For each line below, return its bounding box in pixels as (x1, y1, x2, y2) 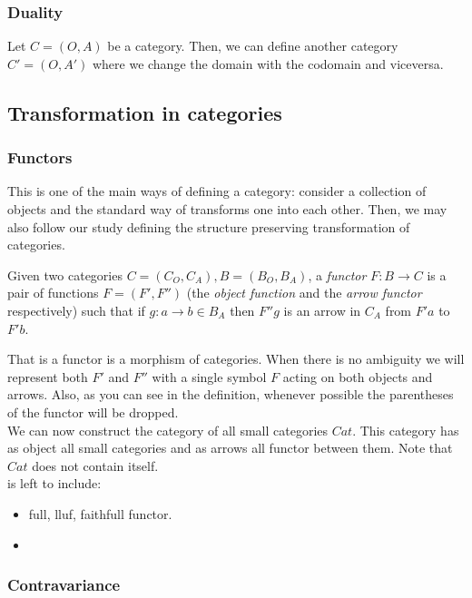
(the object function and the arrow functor (186, 283, 422, 302)
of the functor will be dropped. (7, 402, 179, 421)
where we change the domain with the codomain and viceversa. (92, 54, 444, 73)
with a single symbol (152, 367, 267, 386)
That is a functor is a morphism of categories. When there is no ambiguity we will (7, 349, 465, 368)
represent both (7, 367, 88, 386)
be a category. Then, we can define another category (107, 36, 398, 55)
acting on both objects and (282, 367, 433, 386)
